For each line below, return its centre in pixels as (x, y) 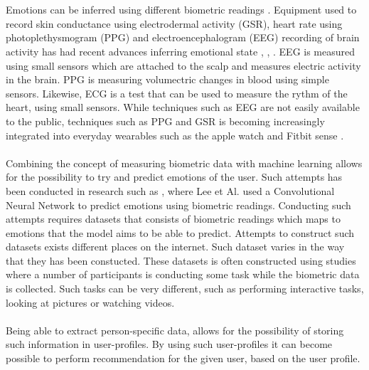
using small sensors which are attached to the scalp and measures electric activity (183, 65)
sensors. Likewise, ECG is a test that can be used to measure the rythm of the (177, 93)
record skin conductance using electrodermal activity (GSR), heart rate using (174, 23)
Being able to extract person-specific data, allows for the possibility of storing (175, 330)
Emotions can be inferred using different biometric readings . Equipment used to (181, 10)
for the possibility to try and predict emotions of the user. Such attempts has (174, 177)
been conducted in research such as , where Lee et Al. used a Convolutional (170, 190)
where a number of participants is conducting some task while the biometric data (183, 274)
